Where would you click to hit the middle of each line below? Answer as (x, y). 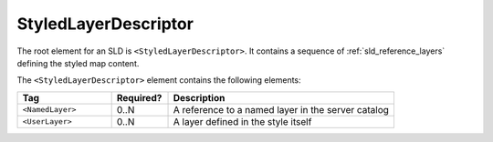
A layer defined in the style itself (242, 121)
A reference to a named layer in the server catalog (281, 109)
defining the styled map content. (78, 63)
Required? (139, 97)
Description (199, 97)
